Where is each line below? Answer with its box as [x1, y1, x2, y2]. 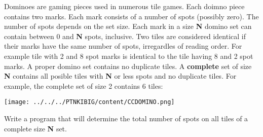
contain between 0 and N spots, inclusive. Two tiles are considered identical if [4, 30, 246, 41]
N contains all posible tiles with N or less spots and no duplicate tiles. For [4, 71, 237, 81]
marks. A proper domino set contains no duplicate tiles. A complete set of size [4, 60, 252, 71]
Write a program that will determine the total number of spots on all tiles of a [4, 113, 248, 123]
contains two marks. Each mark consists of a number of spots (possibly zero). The [4, 11, 259, 21]
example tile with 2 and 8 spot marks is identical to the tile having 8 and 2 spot [4, 50, 253, 61]
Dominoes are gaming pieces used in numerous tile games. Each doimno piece [4, 1, 245, 11]
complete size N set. [4, 123, 67, 133]
